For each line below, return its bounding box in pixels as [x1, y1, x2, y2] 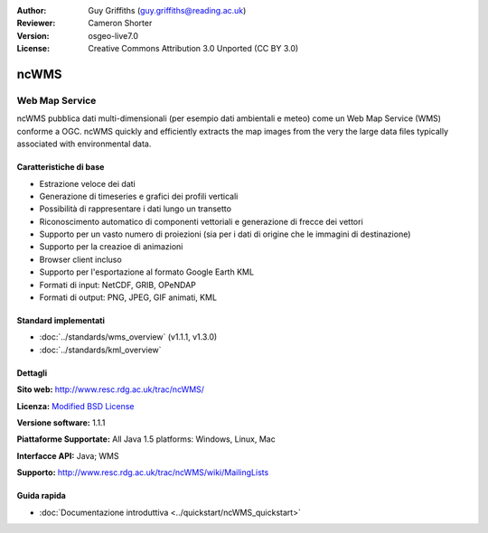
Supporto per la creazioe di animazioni [39, 241, 183, 252]
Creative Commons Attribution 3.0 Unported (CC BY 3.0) [88, 43, 299, 54]
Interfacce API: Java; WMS [16, 450, 119, 461]
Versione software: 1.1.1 [16, 416, 106, 428]
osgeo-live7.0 [88, 30, 139, 41]
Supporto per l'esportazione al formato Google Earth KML [39, 266, 255, 277]
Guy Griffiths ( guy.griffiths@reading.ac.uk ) [88, 5, 247, 15]
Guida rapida [16, 491, 67, 501]
